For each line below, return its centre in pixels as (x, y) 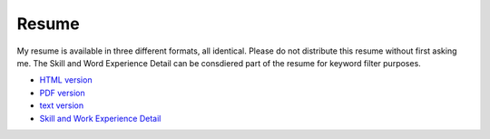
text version (62, 105)
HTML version (66, 80)
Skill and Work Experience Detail (100, 118)
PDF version (62, 93)
